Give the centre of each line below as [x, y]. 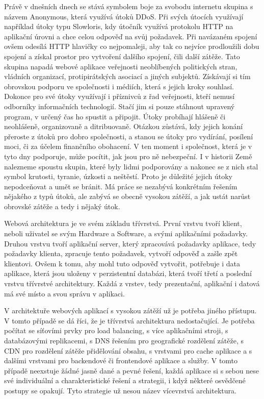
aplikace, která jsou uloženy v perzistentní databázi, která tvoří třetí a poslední [128, 273]
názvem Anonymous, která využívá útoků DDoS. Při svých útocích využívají [124, 16]
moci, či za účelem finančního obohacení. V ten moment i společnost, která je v [128, 146]
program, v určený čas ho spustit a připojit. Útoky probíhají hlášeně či [115, 116]
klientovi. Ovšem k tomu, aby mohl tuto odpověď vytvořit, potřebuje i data [122, 263]
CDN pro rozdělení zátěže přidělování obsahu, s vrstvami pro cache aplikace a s [128, 350]
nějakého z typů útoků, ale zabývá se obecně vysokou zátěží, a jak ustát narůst [127, 196]
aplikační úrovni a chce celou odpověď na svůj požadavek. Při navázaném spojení [131, 36]
